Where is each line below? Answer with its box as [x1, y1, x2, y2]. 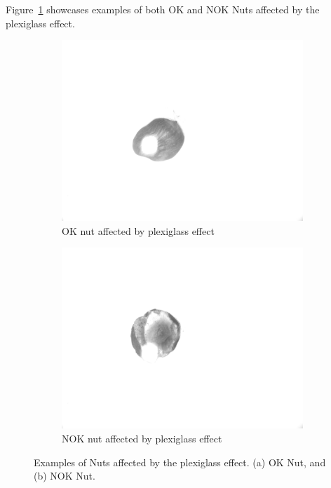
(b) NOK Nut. [34, 468, 95, 483]
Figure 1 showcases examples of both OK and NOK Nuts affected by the [6, 2, 320, 16]
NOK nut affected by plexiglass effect [62, 431, 222, 445]
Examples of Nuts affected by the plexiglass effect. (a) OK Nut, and [34, 454, 326, 469]
